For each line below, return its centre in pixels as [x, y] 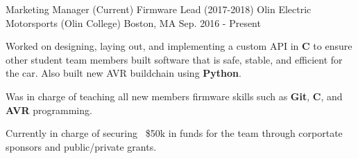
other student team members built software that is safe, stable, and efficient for [174, 59]
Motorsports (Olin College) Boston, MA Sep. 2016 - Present [133, 22]
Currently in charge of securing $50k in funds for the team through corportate [174, 133]
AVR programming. [49, 110]
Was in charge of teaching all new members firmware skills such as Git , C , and [174, 96]
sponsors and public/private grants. [81, 146]
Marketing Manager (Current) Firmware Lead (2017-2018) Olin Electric [159, 9]
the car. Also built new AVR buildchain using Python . [123, 73]
